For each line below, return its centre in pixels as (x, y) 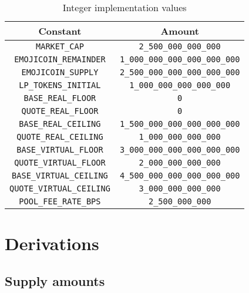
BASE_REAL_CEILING (60, 124)
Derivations (52, 243)
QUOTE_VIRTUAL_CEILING (60, 188)
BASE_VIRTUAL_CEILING (60, 176)
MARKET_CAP (60, 46)
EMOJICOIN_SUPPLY (60, 72)
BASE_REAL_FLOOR (60, 98)
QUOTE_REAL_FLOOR (60, 111)
